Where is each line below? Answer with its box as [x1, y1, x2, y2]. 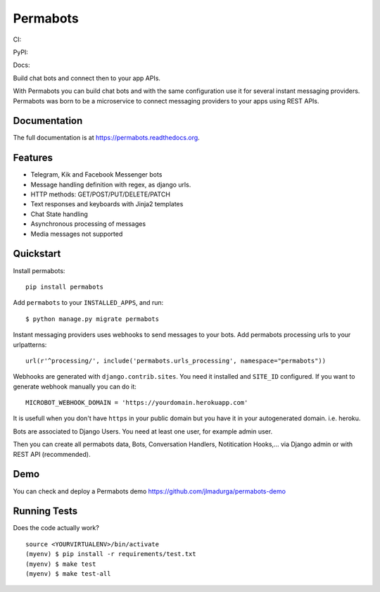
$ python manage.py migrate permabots [25, 315, 160, 323]
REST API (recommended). [13, 450, 91, 458]
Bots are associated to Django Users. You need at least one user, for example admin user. [13, 427, 273, 436]
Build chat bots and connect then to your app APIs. [13, 74, 161, 82]
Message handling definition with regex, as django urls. [30, 180, 191, 189]
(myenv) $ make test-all [25, 570, 111, 578]
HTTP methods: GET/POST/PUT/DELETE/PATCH [30, 190, 170, 199]
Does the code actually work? [13, 524, 100, 532]
